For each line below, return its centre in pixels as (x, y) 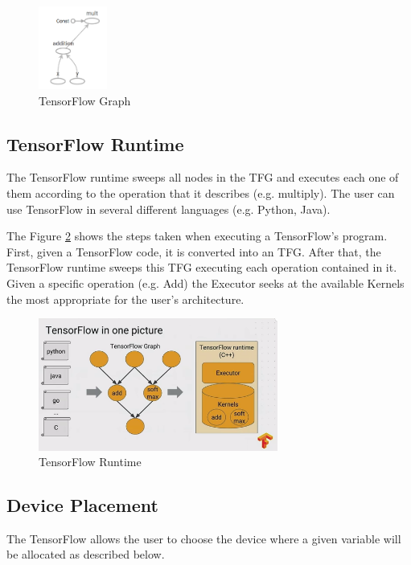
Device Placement (82, 505)
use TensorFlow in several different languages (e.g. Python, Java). (169, 209)
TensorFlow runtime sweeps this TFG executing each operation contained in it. (202, 267)
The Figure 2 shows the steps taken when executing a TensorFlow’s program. (197, 236)
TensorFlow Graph (85, 100)
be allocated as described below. (86, 554)
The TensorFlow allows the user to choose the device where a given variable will (204, 538)
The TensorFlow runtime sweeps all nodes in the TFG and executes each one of (203, 177)
